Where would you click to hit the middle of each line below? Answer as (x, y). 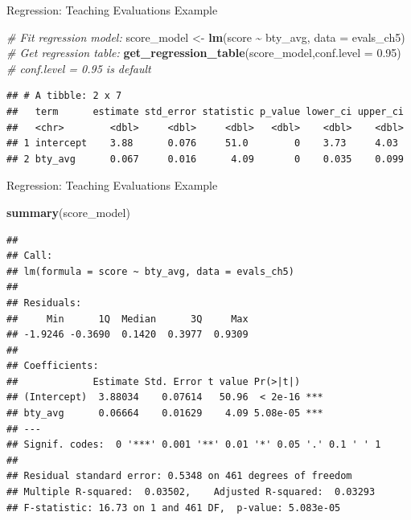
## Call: (30, 256)
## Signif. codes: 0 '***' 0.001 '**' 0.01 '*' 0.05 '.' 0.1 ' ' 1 (194, 445)
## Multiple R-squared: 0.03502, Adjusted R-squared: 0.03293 (191, 492)
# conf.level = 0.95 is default (79, 68)
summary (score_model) (68, 212)
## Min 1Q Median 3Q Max (127, 319)
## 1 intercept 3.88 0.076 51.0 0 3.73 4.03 (202, 143)
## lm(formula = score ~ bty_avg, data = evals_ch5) (150, 271)
